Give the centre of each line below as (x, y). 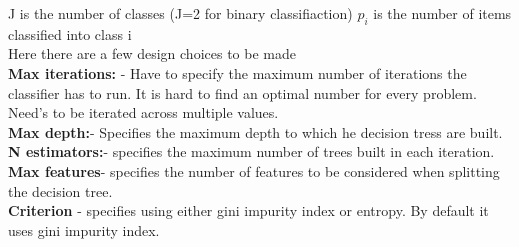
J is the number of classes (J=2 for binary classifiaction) (180, 13)
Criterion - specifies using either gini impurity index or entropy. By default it (248, 210)
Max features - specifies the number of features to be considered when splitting (254, 170)
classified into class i (70, 33)
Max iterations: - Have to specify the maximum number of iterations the (237, 72)
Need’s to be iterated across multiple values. (143, 112)
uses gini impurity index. (84, 229)
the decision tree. (60, 190)
